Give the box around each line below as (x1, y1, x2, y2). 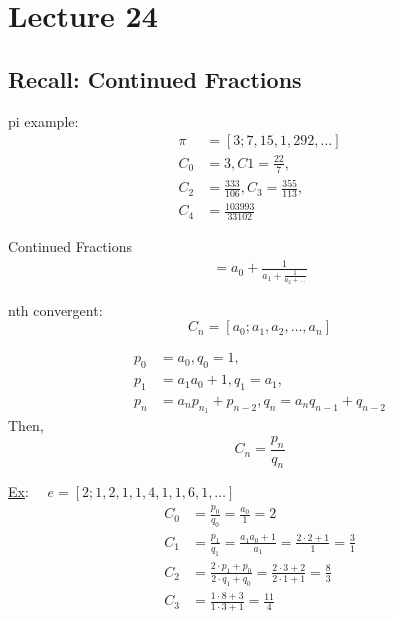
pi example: (8, 110, 79, 131)
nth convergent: (8, 299, 103, 320)
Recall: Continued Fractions (8, 63, 302, 94)
